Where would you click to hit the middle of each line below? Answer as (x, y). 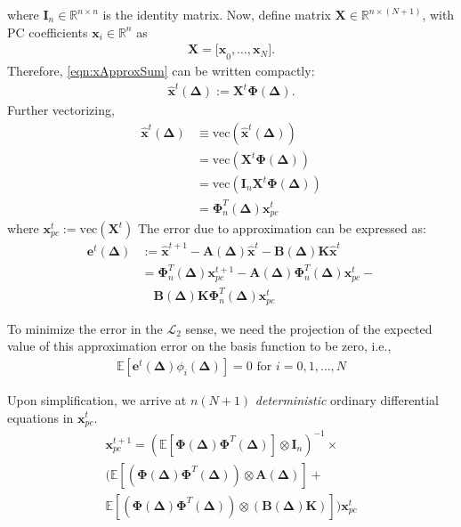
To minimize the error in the (85, 328)
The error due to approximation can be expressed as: (282, 228)
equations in (40, 417)
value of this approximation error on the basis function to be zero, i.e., (199, 346)
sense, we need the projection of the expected (309, 328)
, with (438, 14)
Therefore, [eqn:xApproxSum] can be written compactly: (161, 71)
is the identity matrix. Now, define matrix (217, 14)
